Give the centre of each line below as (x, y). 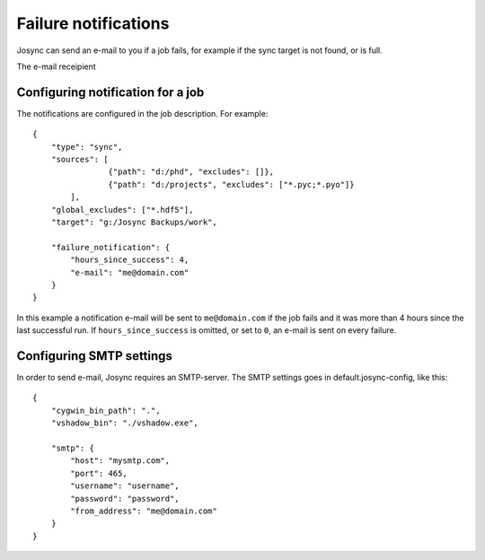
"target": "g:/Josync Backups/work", (134, 222)
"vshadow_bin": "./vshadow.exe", (125, 423)
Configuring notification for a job (110, 92)
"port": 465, (99, 473)
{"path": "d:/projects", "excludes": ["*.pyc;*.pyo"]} (231, 184)
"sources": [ (79, 160)
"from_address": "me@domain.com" (144, 511)
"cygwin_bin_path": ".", (106, 410)
